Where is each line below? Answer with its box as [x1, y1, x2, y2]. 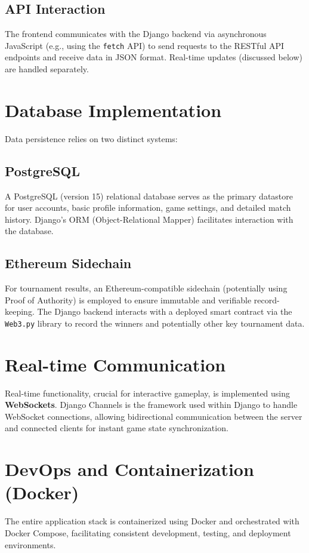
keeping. [5, 305, 35, 318]
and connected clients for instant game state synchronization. [5, 422, 228, 434]
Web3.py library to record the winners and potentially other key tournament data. [5, 317, 305, 329]
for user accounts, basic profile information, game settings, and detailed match [5, 201, 291, 214]
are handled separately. [5, 63, 89, 75]
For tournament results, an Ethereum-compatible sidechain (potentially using [5, 282, 288, 294]
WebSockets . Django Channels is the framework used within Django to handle [5, 398, 298, 411]
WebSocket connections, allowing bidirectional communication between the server [5, 410, 302, 422]
